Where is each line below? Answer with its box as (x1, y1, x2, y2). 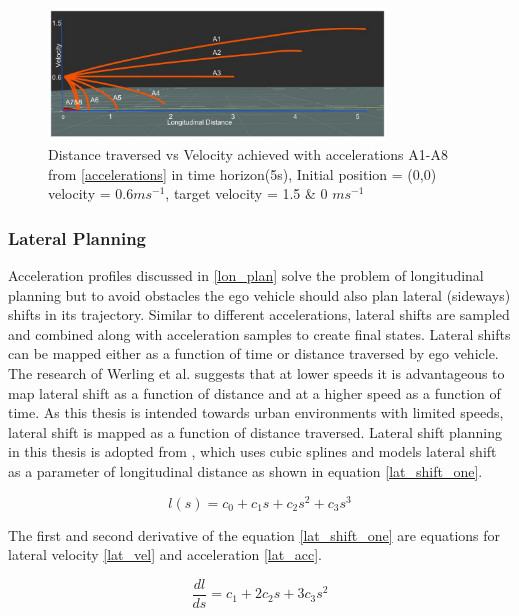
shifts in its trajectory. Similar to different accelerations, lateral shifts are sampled (8, 304, 510, 325)
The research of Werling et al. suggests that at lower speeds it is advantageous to (8, 363, 505, 384)
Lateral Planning (8, 225, 146, 250)
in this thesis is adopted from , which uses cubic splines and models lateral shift (8, 441, 497, 462)
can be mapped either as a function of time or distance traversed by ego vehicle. (8, 343, 499, 364)
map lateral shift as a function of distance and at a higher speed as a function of (8, 382, 501, 403)
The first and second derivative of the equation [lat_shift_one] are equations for (8, 524, 501, 545)
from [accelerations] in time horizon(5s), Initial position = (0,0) (48, 163, 437, 184)
